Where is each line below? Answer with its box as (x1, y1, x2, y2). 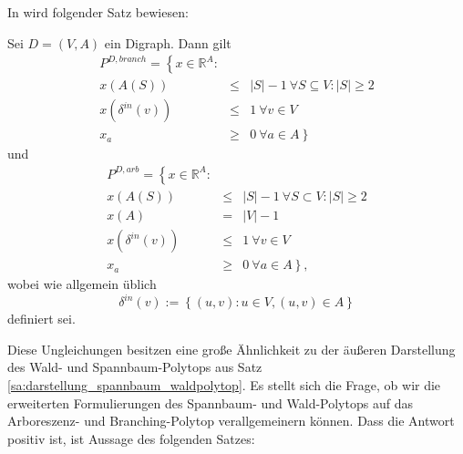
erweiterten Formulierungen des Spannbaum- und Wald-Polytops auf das (7, 393, 413, 412)
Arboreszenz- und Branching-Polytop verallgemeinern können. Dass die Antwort (7, 411, 455, 430)
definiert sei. (7, 309, 76, 328)
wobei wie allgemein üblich (7, 274, 157, 294)
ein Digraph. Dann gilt (104, 33, 231, 52)
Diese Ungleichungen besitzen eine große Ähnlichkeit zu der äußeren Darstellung (7, 339, 456, 358)
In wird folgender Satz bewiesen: (7, 3, 189, 21)
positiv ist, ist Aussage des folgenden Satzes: (7, 428, 255, 448)
